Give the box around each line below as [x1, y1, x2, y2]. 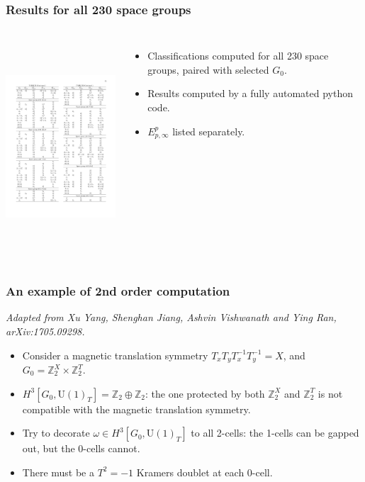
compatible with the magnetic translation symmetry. [22, 401, 251, 416]
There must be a [22, 464, 95, 479]
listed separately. [172, 123, 245, 138]
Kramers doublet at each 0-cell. [136, 464, 273, 479]
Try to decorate [22, 425, 90, 440]
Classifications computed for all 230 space [147, 48, 329, 63]
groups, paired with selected [147, 62, 269, 77]
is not [318, 386, 343, 400]
